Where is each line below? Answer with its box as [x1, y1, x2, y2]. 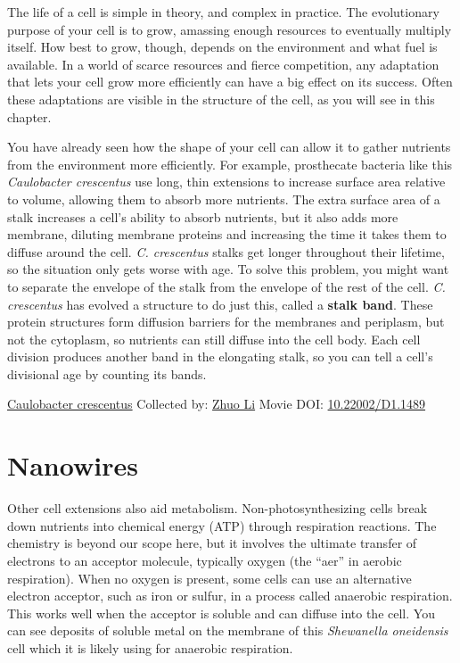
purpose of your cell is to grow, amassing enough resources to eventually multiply [7, 20, 452, 38]
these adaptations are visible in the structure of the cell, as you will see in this [7, 89, 435, 108]
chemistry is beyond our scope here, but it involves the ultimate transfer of [7, 534, 417, 552]
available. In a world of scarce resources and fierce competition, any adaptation [7, 54, 439, 73]
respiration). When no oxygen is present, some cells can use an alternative [7, 568, 412, 587]
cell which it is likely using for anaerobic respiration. [7, 638, 293, 657]
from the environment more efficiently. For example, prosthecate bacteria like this [7, 154, 453, 173]
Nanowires [7, 447, 138, 484]
